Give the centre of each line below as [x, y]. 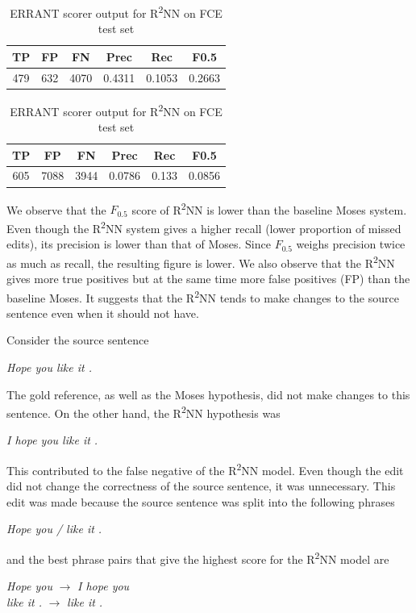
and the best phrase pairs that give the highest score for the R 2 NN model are [198, 558]
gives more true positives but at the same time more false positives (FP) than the [208, 278]
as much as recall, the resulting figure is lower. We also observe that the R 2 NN [201, 261]
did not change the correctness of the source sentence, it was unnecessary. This [201, 486]
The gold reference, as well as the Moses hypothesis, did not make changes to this [208, 394]
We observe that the [56, 209]
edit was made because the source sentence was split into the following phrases [201, 501]
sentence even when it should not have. [103, 313]
